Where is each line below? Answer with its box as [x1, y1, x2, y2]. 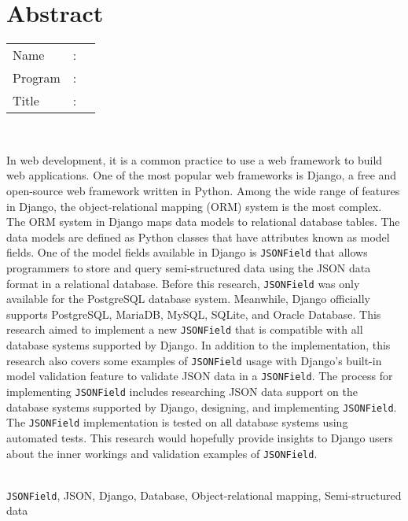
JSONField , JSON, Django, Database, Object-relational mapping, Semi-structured [6, 486, 402, 503]
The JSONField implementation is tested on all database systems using [6, 414, 348, 430]
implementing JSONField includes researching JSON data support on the [6, 382, 358, 399]
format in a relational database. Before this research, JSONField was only [6, 275, 360, 291]
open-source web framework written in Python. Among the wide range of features [6, 182, 400, 198]
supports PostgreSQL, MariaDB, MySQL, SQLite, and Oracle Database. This [6, 305, 381, 322]
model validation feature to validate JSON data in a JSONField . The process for [6, 368, 393, 384]
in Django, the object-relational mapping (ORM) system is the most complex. [6, 198, 382, 214]
